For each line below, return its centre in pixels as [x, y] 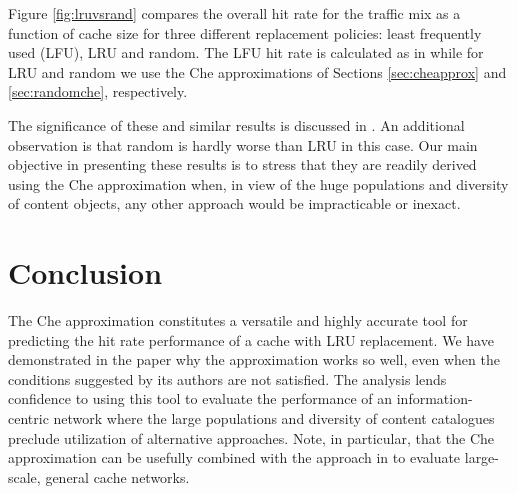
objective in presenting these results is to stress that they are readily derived [242, 164]
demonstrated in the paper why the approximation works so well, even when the [254, 359]
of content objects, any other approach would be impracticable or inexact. [234, 203]
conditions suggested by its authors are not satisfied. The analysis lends [227, 378]
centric [28, 418]
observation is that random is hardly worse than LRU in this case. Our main [243, 144]
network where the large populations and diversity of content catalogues [274, 418]
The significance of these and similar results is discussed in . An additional [236, 124]
